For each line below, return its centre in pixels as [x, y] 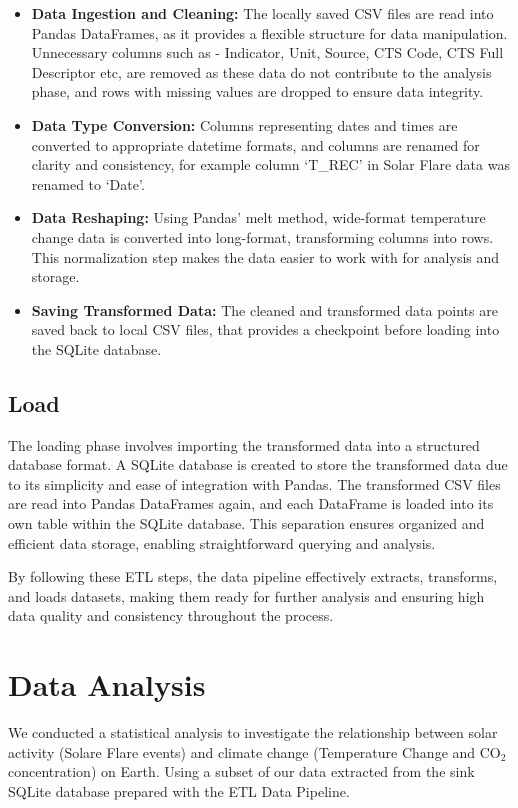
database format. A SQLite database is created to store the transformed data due [258, 464]
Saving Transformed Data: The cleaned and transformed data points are [264, 309]
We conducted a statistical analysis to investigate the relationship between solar [253, 732]
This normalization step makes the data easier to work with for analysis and [265, 256]
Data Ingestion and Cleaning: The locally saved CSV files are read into [262, 13]
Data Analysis [107, 684]
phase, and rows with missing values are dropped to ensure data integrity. [257, 91]
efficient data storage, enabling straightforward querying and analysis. [222, 542]
